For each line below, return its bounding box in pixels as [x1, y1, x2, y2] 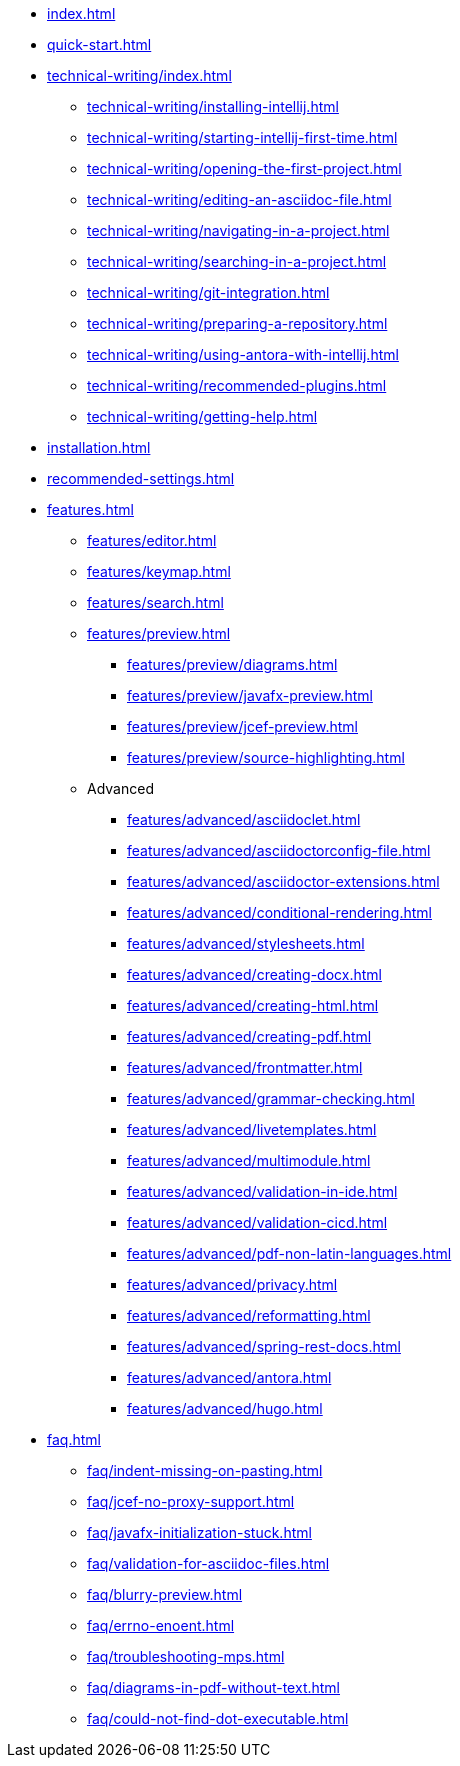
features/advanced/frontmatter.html [127, 1059, 363, 1076]
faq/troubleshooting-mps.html [87, 1648, 285, 1665]
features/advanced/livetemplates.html [127, 1121, 377, 1138]
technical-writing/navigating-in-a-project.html [87, 222, 390, 239]
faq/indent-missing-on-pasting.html [87, 1462, 323, 1479]
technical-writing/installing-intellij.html [87, 98, 339, 115]
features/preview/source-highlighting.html [127, 749, 405, 766]
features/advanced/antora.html [127, 1369, 332, 1386]
